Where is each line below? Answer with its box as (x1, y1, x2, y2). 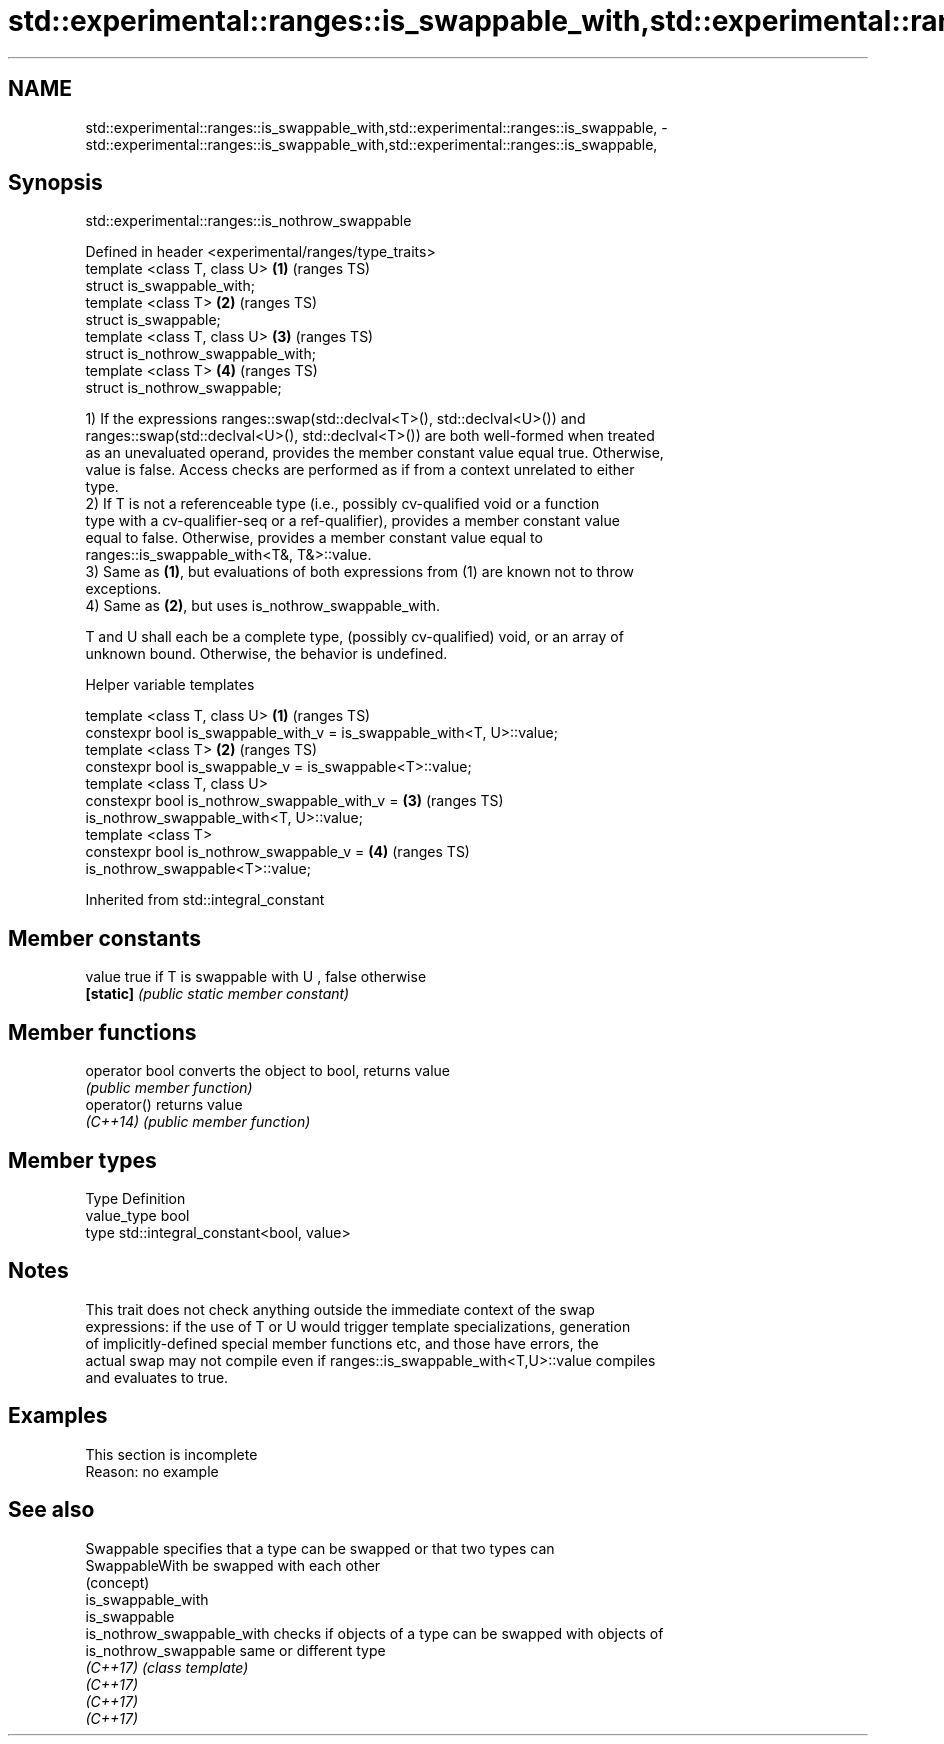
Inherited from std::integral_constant (85, 891, 325, 909)
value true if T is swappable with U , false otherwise (85, 968, 427, 986)
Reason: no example (85, 1462, 219, 1480)
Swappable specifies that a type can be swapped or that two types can (85, 1539, 555, 1557)
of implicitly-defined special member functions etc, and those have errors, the (85, 1334, 599, 1352)
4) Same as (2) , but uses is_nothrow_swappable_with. (85, 597, 441, 615)
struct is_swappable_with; (85, 277, 255, 295)
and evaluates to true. (85, 1368, 229, 1386)
